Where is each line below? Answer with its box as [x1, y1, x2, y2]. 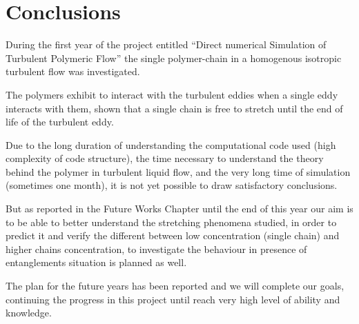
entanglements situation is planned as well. [6, 255, 187, 270]
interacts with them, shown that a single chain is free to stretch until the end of [6, 101, 343, 115]
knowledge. [6, 305, 52, 320]
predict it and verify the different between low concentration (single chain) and [6, 228, 340, 243]
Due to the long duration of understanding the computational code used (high [6, 137, 336, 152]
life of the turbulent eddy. [6, 114, 114, 129]
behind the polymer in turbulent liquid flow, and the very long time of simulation [6, 164, 351, 179]
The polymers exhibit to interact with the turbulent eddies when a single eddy [6, 87, 338, 101]
